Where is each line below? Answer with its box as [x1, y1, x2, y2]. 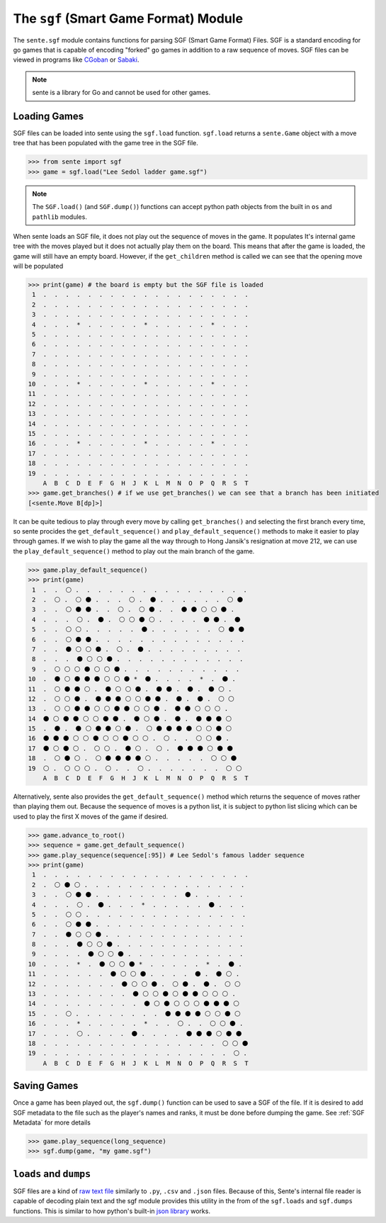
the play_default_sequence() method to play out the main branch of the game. [13, 546, 255, 556]
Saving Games [13, 1080, 79, 1092]
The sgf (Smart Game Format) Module [13, 11, 244, 26]
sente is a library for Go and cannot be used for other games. [32, 89, 211, 97]
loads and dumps [13, 1168, 91, 1180]
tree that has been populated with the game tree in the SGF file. [13, 139, 198, 147]
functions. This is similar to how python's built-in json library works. [13, 1207, 210, 1215]
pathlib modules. [32, 213, 88, 221]
